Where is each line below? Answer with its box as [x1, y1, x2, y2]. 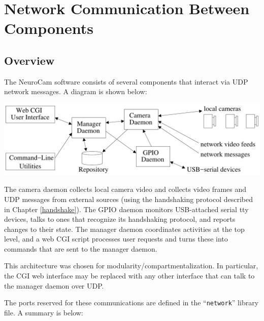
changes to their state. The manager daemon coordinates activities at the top [4, 223, 245, 234]
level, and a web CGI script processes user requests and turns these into [4, 233, 228, 244]
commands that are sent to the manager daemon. [4, 243, 157, 254]
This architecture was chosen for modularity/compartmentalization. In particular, [4, 260, 258, 271]
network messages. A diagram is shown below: [4, 86, 147, 97]
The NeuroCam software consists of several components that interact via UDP [4, 76, 248, 87]
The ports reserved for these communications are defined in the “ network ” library [4, 297, 259, 308]
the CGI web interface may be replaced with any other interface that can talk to [4, 270, 255, 281]
